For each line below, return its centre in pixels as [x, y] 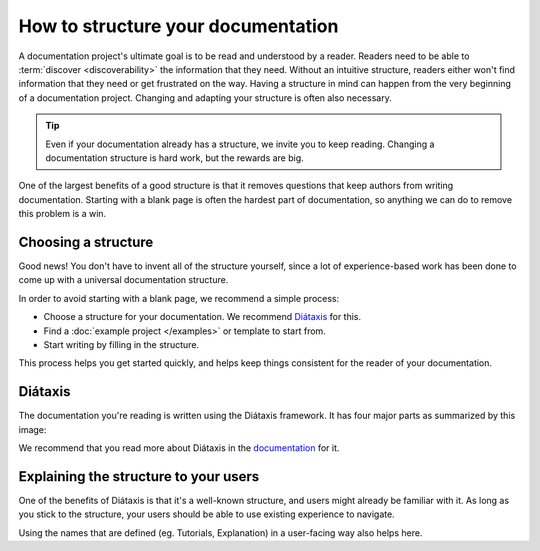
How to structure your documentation [178, 26]
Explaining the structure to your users [139, 476]
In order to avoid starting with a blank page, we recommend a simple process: [179, 298]
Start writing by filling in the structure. [121, 344]
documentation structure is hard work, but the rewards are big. [174, 157]
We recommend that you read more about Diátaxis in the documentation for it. [179, 448]
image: [32, 429]
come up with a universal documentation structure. [123, 280]
